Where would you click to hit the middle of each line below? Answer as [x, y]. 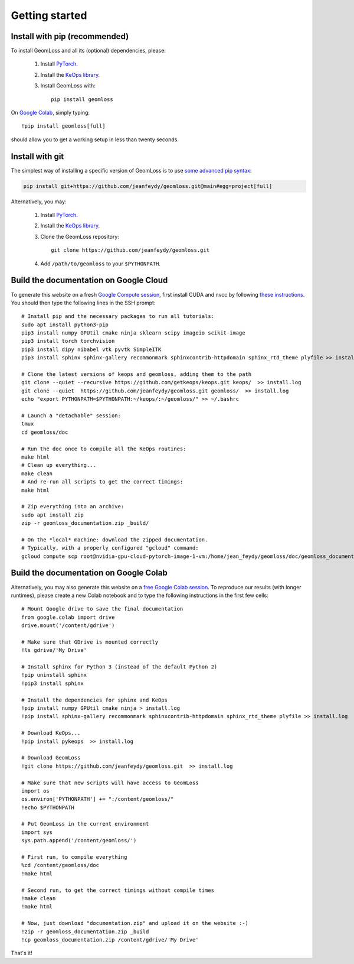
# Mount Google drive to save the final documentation [102, 609]
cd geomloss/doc [45, 432]
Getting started [49, 15]
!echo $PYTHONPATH [48, 807]
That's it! [22, 953]
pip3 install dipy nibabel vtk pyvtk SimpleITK [91, 349]
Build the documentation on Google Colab [89, 573]
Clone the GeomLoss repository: [80, 236]
